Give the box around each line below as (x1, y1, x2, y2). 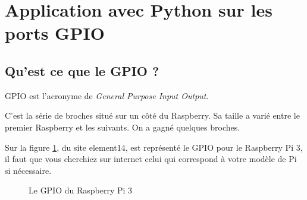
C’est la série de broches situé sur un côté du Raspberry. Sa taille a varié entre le (5, 109, 300, 122)
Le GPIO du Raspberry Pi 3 (29, 184, 133, 196)
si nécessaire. (5, 164, 52, 176)
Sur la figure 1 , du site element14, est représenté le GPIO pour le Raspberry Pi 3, (5, 141, 303, 153)
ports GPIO (5, 21, 105, 45)
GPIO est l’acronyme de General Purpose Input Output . (5, 89, 209, 101)
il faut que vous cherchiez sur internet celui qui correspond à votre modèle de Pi (5, 153, 297, 165)
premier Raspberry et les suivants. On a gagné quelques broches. (5, 120, 240, 133)
